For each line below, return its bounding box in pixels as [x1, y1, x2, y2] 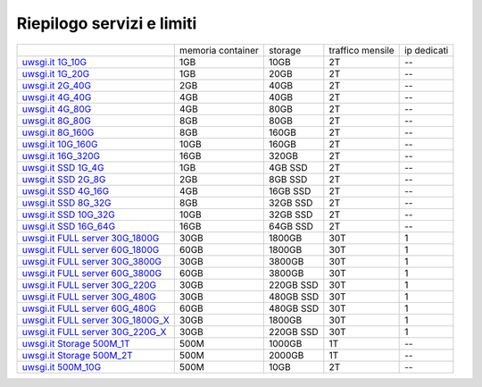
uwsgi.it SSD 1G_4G [21, 161, 104, 173]
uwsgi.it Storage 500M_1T [21, 337, 130, 349]
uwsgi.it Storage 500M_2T [21, 349, 133, 361]
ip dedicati [404, 44, 449, 56]
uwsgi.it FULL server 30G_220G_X [21, 325, 167, 338]
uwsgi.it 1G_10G [21, 55, 87, 68]
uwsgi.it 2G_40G [21, 79, 92, 91]
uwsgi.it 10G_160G [21, 138, 98, 150]
